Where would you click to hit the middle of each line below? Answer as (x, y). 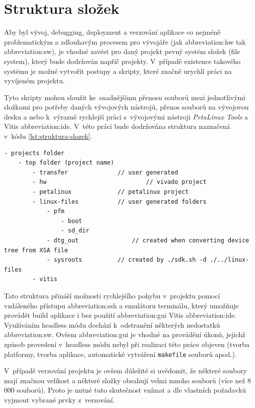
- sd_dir (75, 231)
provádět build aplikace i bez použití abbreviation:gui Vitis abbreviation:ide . (120, 315)
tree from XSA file (36, 250)
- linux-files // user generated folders (120, 202)
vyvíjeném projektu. (34, 81)
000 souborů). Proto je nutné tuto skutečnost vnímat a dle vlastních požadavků (125, 390)
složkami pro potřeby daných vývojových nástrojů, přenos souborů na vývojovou (127, 107)
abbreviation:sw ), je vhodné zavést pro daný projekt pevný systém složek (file (122, 51)
